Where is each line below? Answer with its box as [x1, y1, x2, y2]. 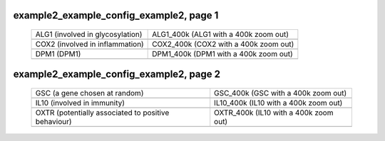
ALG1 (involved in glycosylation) [35, 29, 143, 39]
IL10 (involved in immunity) [35, 98, 125, 108]
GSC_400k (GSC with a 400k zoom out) [214, 88, 347, 98]
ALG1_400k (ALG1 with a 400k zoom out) [152, 29, 289, 39]
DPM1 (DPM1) [35, 49, 81, 59]
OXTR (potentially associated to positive [35, 108, 170, 117]
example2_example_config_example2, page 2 [13, 68, 221, 80]
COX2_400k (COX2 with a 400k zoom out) [152, 39, 294, 49]
